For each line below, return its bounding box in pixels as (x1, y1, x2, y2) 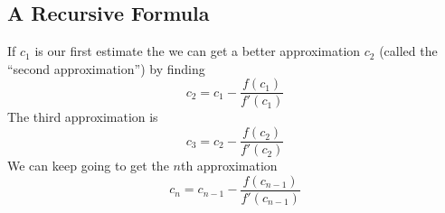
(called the (379, 42, 438, 60)
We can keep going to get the (7, 156, 169, 175)
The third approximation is (7, 107, 158, 126)
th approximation (180, 156, 278, 175)
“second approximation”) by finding (7, 59, 205, 78)
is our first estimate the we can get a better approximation (34, 42, 361, 60)
